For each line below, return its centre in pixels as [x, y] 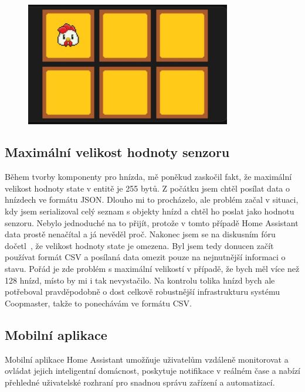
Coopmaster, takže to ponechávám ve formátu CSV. [99, 303]
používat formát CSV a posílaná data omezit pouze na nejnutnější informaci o [145, 257]
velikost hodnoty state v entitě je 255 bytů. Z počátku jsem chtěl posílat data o [148, 188]
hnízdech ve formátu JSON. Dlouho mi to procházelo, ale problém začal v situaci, [152, 200]
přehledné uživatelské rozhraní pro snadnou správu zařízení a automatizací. [140, 382]
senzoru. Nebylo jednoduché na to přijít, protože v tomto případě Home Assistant [152, 222]
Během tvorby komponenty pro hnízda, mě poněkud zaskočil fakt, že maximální [148, 177]
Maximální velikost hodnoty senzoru [117, 152]
